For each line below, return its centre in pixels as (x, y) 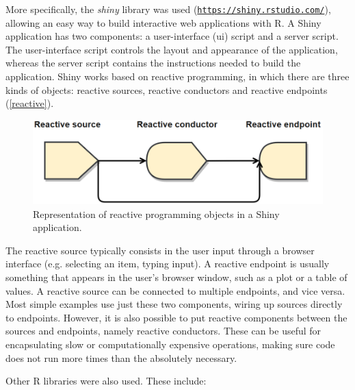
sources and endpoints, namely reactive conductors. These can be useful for (163, 331)
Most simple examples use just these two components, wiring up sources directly (174, 304)
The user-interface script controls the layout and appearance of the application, (172, 49)
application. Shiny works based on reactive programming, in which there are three (177, 76)
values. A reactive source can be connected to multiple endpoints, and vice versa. (175, 290)
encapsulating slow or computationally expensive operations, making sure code (170, 344)
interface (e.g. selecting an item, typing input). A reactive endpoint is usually (168, 264)
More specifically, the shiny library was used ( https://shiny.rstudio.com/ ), (168, 9)
